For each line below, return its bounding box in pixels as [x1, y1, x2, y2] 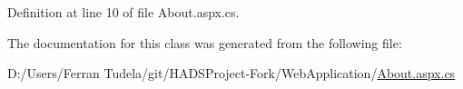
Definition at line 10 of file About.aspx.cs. [7, 3, 240, 21]
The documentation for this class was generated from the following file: [7, 33, 402, 52]
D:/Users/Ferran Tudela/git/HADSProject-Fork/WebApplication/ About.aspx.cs [7, 64, 456, 83]
